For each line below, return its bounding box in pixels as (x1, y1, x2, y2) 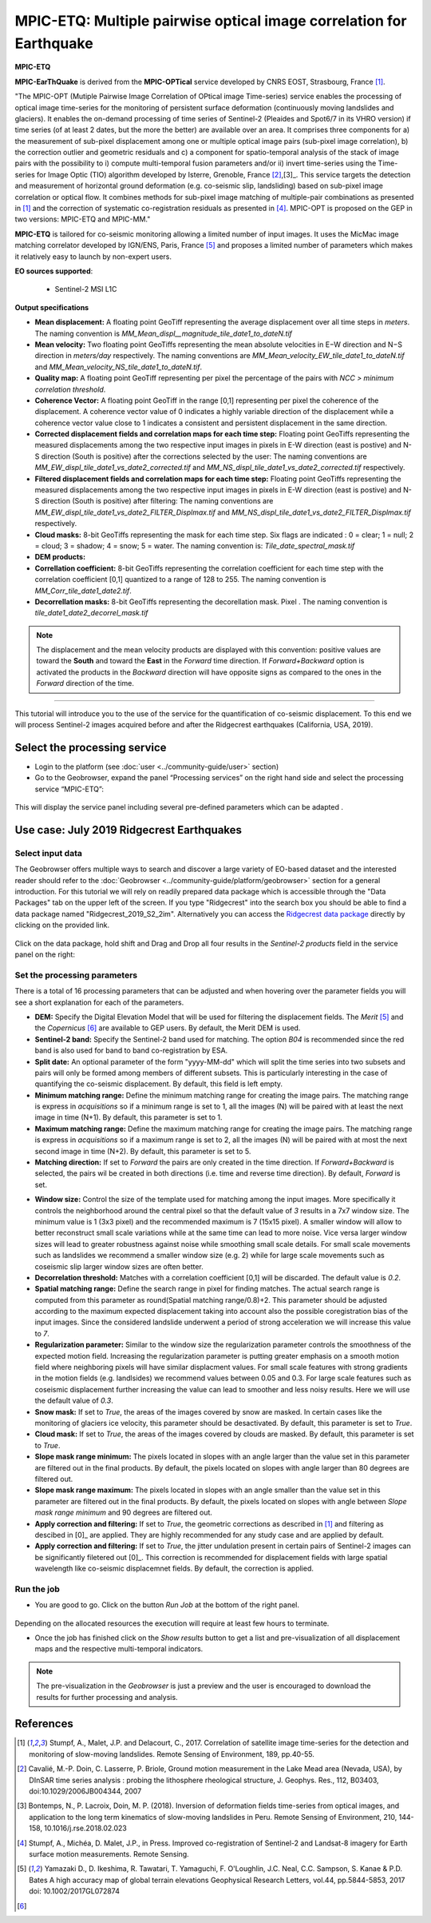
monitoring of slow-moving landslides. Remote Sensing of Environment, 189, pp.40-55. (29, 1749, 314, 1758)
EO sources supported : (14, 266, 93, 276)
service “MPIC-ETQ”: (34, 784, 104, 794)
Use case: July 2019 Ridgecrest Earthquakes (14, 823, 243, 837)
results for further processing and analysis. (36, 1692, 179, 1702)
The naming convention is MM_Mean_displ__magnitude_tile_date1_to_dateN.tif (34, 328, 293, 338)
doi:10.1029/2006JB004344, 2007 (29, 1786, 142, 1796)
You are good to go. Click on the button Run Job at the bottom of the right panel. (34, 1600, 299, 1610)
